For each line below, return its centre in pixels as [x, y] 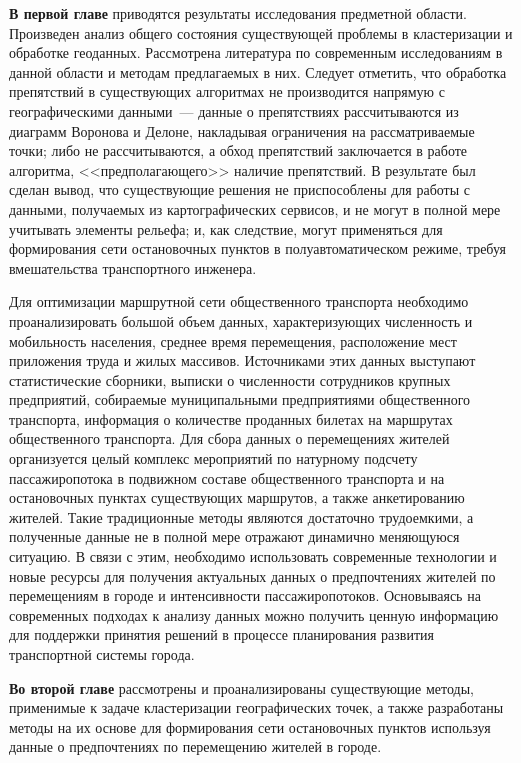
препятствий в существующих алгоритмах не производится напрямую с [227, 91]
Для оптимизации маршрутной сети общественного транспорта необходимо [239, 301]
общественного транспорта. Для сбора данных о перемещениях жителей [229, 438]
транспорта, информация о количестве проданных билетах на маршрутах [231, 418]
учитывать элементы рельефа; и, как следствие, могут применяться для [226, 228]
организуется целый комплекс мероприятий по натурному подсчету [213, 458]
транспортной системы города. [102, 654]
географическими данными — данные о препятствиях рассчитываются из [234, 110]
